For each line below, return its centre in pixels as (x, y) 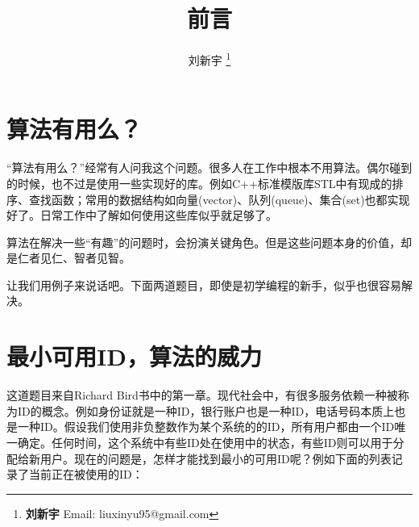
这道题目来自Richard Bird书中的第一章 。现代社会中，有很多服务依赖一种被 (202, 395)
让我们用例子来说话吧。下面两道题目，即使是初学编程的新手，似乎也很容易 (204, 284)
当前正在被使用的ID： (86, 474)
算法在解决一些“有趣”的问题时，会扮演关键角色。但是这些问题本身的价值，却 (209, 242)
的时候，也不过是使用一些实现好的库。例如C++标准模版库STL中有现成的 (199, 183)
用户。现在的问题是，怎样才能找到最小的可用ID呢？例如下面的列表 (216, 458)
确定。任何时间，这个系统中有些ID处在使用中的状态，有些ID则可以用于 (205, 442)
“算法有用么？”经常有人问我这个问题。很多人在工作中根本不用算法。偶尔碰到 (209, 167)
